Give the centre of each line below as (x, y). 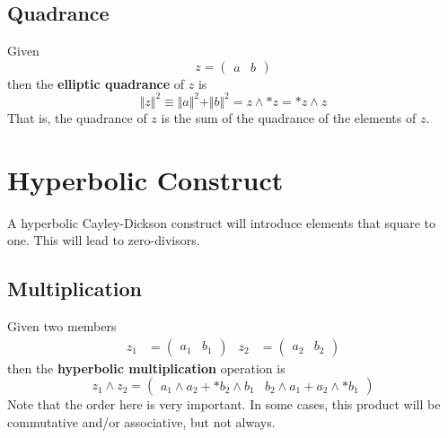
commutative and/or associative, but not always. (141, 421)
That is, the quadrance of (77, 117)
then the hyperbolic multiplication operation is (146, 368)
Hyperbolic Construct (145, 179)
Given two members (62, 326)
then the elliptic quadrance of (96, 83)
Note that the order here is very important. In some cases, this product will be (224, 404)
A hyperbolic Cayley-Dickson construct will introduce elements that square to (222, 222)
